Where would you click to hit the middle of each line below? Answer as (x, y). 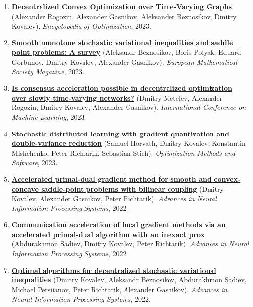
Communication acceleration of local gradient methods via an (119, 224)
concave (25, 188)
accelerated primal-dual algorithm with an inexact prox (108, 234)
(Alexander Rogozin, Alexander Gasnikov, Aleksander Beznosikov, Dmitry (124, 16)
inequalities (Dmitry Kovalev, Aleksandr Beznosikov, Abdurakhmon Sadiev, (129, 280)
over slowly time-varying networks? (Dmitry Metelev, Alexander (117, 97)
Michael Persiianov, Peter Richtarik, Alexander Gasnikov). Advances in (120, 289)
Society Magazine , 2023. (48, 71)
